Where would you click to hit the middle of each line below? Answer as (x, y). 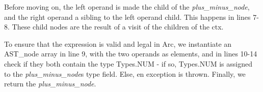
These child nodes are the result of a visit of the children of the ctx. (118, 27)
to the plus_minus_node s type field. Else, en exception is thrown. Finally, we (125, 73)
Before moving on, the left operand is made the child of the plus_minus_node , (127, 7)
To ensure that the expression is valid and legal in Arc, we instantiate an (118, 43)
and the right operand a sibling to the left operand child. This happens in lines (127, 17)
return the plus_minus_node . (50, 84)
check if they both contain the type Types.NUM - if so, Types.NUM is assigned (128, 63)
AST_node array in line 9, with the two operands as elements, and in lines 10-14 (131, 54)
